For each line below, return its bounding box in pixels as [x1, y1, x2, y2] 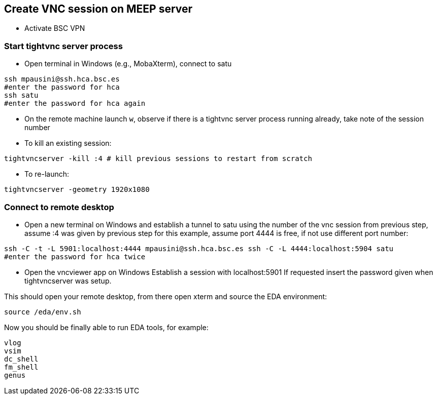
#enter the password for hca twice [4, 252, 146, 261]
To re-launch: [24, 170, 70, 179]
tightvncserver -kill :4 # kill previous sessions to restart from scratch [4, 154, 312, 163]
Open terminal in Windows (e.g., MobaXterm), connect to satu [24, 59, 232, 68]
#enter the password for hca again [4, 99, 146, 108]
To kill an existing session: [24, 139, 112, 148]
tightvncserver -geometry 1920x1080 [4, 185, 150, 194]
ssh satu [4, 91, 39, 100]
